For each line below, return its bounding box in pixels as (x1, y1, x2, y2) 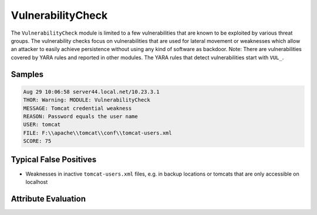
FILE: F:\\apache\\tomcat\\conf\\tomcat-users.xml (23, 129, 173, 136)
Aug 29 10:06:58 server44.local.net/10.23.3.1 (23, 88, 160, 95)
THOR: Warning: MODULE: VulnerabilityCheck (23, 97, 151, 103)
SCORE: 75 (23, 138, 52, 145)
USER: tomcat (23, 121, 61, 128)
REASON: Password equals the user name (23, 113, 138, 120)
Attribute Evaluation (11, 194, 86, 204)
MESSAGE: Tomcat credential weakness (23, 105, 132, 112)
